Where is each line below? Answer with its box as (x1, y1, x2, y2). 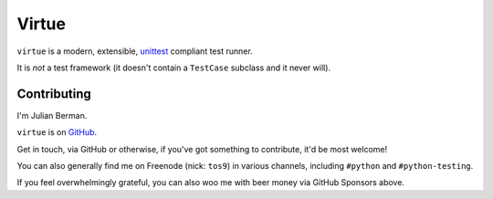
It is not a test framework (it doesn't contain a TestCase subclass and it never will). (16, 62, 331, 73)
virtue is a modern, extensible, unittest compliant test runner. (16, 46, 253, 57)
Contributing (16, 86, 91, 101)
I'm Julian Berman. (16, 110, 88, 120)
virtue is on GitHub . (16, 127, 98, 138)
